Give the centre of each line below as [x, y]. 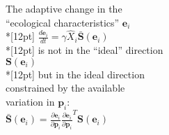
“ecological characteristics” [63, 22]
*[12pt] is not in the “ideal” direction [84, 50]
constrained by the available [65, 88]
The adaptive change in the [64, 8]
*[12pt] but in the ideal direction [75, 74]
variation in [30, 102]
